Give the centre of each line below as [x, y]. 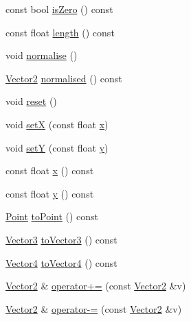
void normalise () [42, 55]
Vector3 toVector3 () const [61, 239]
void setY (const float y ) [57, 147]
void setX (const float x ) [57, 124]
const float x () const [50, 170]
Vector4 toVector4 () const [61, 262]
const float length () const [60, 32]
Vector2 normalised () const [64, 78]
